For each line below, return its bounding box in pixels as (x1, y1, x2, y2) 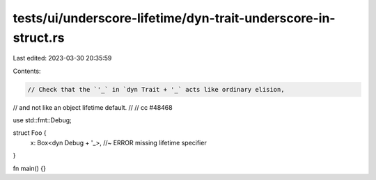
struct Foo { (13, 129, 47, 137)
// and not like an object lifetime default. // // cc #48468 (13, 103, 173, 111)
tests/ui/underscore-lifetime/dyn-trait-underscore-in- (13, 10, 336, 26)
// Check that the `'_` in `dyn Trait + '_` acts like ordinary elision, (27, 85, 285, 93)
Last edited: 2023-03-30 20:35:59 (13, 54, 112, 63)
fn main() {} (13, 164, 47, 172)
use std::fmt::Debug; (13, 116, 72, 124)
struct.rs (13, 30, 65, 45)
